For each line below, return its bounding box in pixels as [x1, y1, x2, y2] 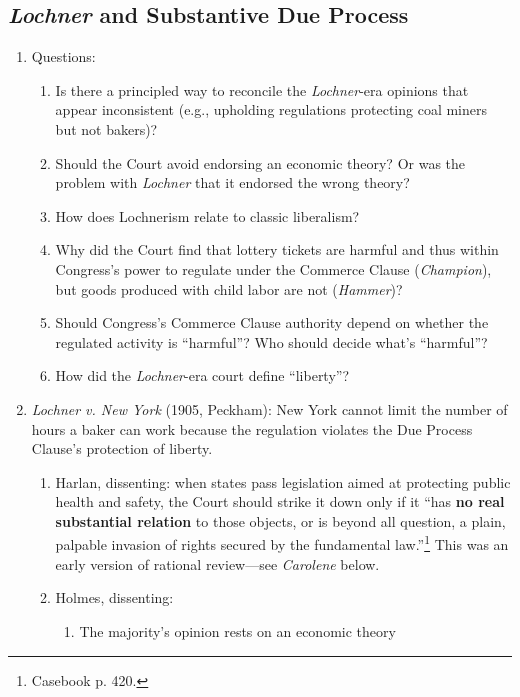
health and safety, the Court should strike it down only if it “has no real [55, 491, 505, 512]
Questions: [31, 46, 96, 67]
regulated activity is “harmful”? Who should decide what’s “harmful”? [55, 331, 488, 352]
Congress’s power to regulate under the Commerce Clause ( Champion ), [55, 258, 492, 279]
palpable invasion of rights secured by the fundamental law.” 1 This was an [55, 531, 509, 555]
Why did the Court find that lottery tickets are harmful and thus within [55, 239, 499, 260]
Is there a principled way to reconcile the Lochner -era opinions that [55, 79, 469, 100]
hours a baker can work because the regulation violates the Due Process [31, 418, 473, 439]
